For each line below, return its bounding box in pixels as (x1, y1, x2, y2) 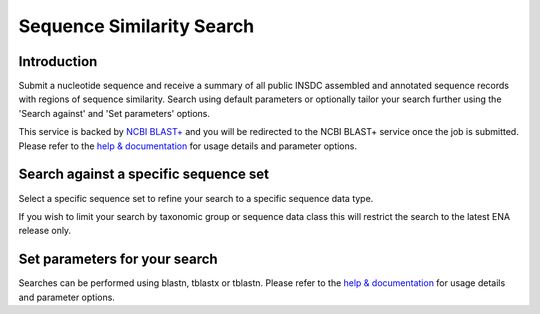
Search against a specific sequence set (18, 166, 270, 183)
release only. (18, 225, 72, 237)
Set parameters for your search (18, 251, 219, 268)
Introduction (18, 53, 98, 70)
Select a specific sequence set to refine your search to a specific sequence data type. (18, 192, 374, 204)
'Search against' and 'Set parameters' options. (18, 107, 210, 119)
